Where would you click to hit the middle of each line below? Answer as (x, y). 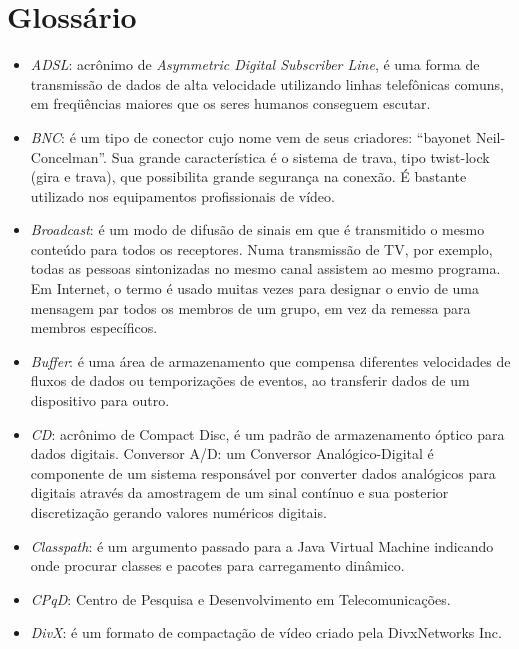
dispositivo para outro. (100, 400)
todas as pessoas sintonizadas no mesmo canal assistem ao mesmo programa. (265, 268)
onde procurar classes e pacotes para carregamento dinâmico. (217, 565)
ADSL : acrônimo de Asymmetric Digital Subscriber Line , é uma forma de (255, 64)
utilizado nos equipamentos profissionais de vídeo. (182, 195)
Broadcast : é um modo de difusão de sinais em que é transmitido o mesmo (257, 229)
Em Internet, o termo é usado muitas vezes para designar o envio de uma (255, 288)
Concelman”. (69, 156)
